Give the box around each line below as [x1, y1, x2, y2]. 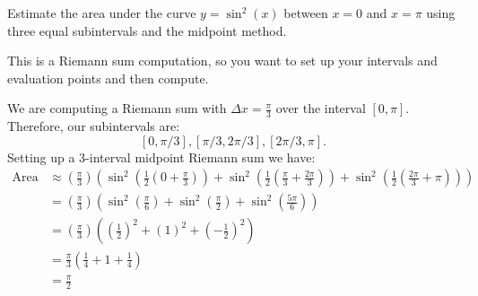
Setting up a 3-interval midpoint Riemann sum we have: [7, 147, 316, 166]
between [283, 4, 328, 22]
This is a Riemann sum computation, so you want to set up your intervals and [7, 51, 438, 70]
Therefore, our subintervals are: [7, 117, 180, 135]
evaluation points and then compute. [7, 68, 209, 87]
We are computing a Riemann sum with [7, 99, 227, 118]
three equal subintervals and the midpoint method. [7, 21, 287, 39]
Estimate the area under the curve [7, 4, 196, 22]
